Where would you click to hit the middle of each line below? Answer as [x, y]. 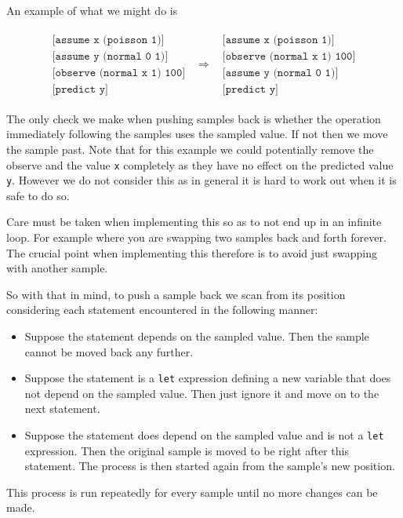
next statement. [62, 409]
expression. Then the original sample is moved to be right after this [187, 450]
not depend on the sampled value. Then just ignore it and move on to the [202, 393]
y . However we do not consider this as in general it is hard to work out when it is [201, 180]
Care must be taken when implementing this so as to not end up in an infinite [194, 222]
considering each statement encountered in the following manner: [162, 310]
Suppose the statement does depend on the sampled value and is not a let [204, 435]
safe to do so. [38, 195]
